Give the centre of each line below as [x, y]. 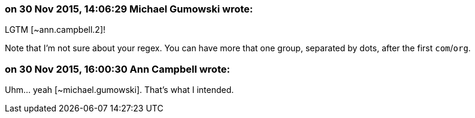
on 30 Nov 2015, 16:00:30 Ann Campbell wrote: [117, 69]
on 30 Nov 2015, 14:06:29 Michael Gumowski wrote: [129, 9]
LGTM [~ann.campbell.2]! [55, 30]
